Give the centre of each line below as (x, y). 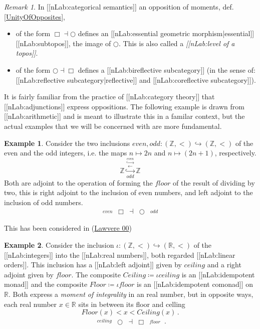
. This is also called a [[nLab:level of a (177, 43)
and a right (224, 265)
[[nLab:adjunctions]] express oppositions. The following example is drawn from (124, 106)
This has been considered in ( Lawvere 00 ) (68, 228)
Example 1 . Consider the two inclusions (67, 143)
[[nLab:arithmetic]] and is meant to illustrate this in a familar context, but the (124, 116)
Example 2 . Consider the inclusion (59, 245)
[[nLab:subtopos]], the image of (63, 43)
